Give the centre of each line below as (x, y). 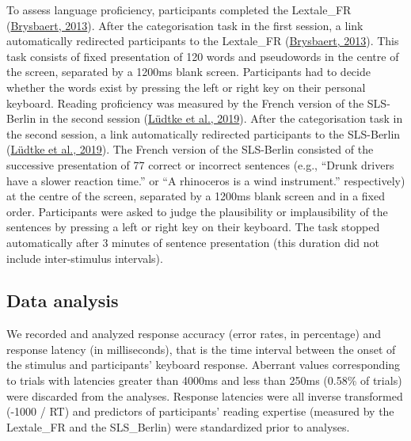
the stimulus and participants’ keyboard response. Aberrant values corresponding (204, 365)
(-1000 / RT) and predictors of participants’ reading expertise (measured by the (200, 411)
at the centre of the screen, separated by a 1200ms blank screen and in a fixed (196, 196)
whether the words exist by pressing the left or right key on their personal (186, 87)
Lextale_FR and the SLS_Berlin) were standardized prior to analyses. (178, 426)
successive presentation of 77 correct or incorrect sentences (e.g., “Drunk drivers (200, 164)
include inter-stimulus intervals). (85, 258)
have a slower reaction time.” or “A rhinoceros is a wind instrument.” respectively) (206, 180)
